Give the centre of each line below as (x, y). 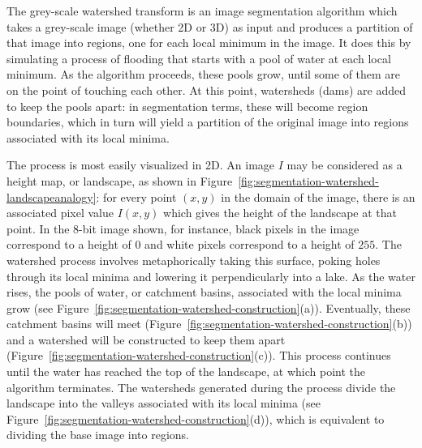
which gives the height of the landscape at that (280, 213)
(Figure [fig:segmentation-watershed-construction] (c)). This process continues (199, 355)
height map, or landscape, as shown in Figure (120, 180)
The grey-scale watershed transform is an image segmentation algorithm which (202, 11)
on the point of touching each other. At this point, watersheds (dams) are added (206, 90)
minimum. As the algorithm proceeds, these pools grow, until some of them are (204, 74)
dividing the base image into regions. (98, 435)
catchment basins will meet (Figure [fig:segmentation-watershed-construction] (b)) (209, 324)
